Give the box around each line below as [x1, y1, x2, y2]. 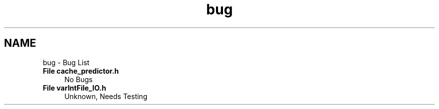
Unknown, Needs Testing [64, 92, 147, 101]
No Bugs [64, 75, 93, 84]
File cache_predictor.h [43, 66, 119, 75]
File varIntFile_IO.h [43, 83, 106, 92]
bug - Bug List [43, 58, 90, 67]
